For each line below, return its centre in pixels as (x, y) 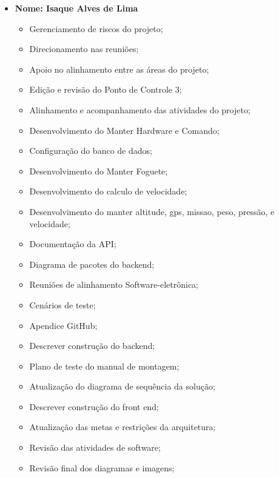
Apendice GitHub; (63, 325)
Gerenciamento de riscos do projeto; (96, 28)
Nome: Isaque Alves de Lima (76, 8)
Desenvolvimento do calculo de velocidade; (108, 191)
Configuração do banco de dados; (91, 151)
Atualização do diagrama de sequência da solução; (122, 386)
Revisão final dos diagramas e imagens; (102, 467)
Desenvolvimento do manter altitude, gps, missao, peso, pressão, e (152, 211)
